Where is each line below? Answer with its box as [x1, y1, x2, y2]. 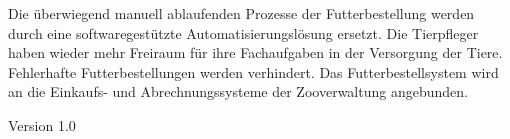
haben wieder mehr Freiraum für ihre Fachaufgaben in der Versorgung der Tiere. [8, 42, 503, 63]
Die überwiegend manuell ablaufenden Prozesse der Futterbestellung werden [8, 3, 475, 23]
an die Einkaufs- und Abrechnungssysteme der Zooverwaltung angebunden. [8, 81, 468, 102]
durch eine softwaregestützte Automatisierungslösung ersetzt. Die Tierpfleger [8, 22, 479, 43]
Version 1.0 [8, 114, 76, 135]
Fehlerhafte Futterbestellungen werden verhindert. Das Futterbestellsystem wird [8, 61, 499, 82]
